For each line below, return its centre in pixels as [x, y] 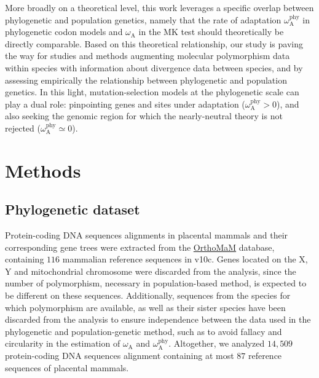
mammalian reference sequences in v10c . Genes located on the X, [185, 259]
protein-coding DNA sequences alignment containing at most [120, 356]
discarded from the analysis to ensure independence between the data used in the [158, 319]
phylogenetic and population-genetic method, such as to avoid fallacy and [144, 331]
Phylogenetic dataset [73, 209]
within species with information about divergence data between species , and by [154, 67]
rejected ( [23, 128]
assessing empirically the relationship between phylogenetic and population [146, 80]
